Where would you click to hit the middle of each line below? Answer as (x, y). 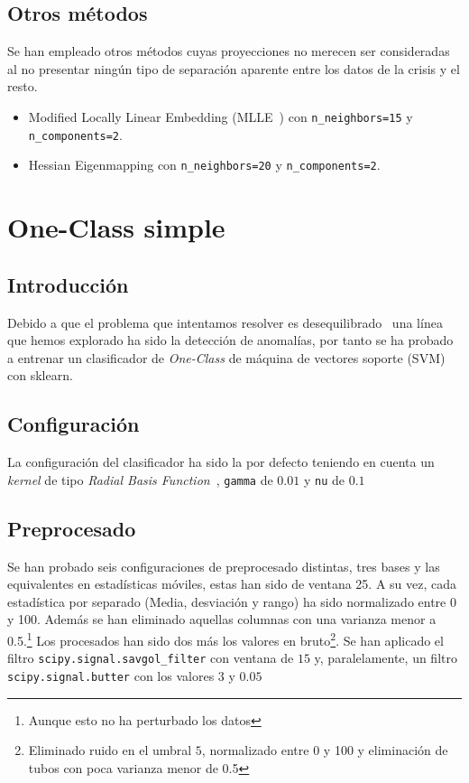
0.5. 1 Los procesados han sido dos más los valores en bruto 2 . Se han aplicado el (225, 639)
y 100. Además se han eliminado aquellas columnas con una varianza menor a (222, 619)
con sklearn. (40, 375)
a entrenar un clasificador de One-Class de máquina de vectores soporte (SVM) (226, 357)
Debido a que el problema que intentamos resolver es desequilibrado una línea (225, 322)
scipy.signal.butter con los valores (111, 675)
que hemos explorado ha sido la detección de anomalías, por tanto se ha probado (230, 340)
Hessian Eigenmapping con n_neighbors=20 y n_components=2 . (204, 165)
